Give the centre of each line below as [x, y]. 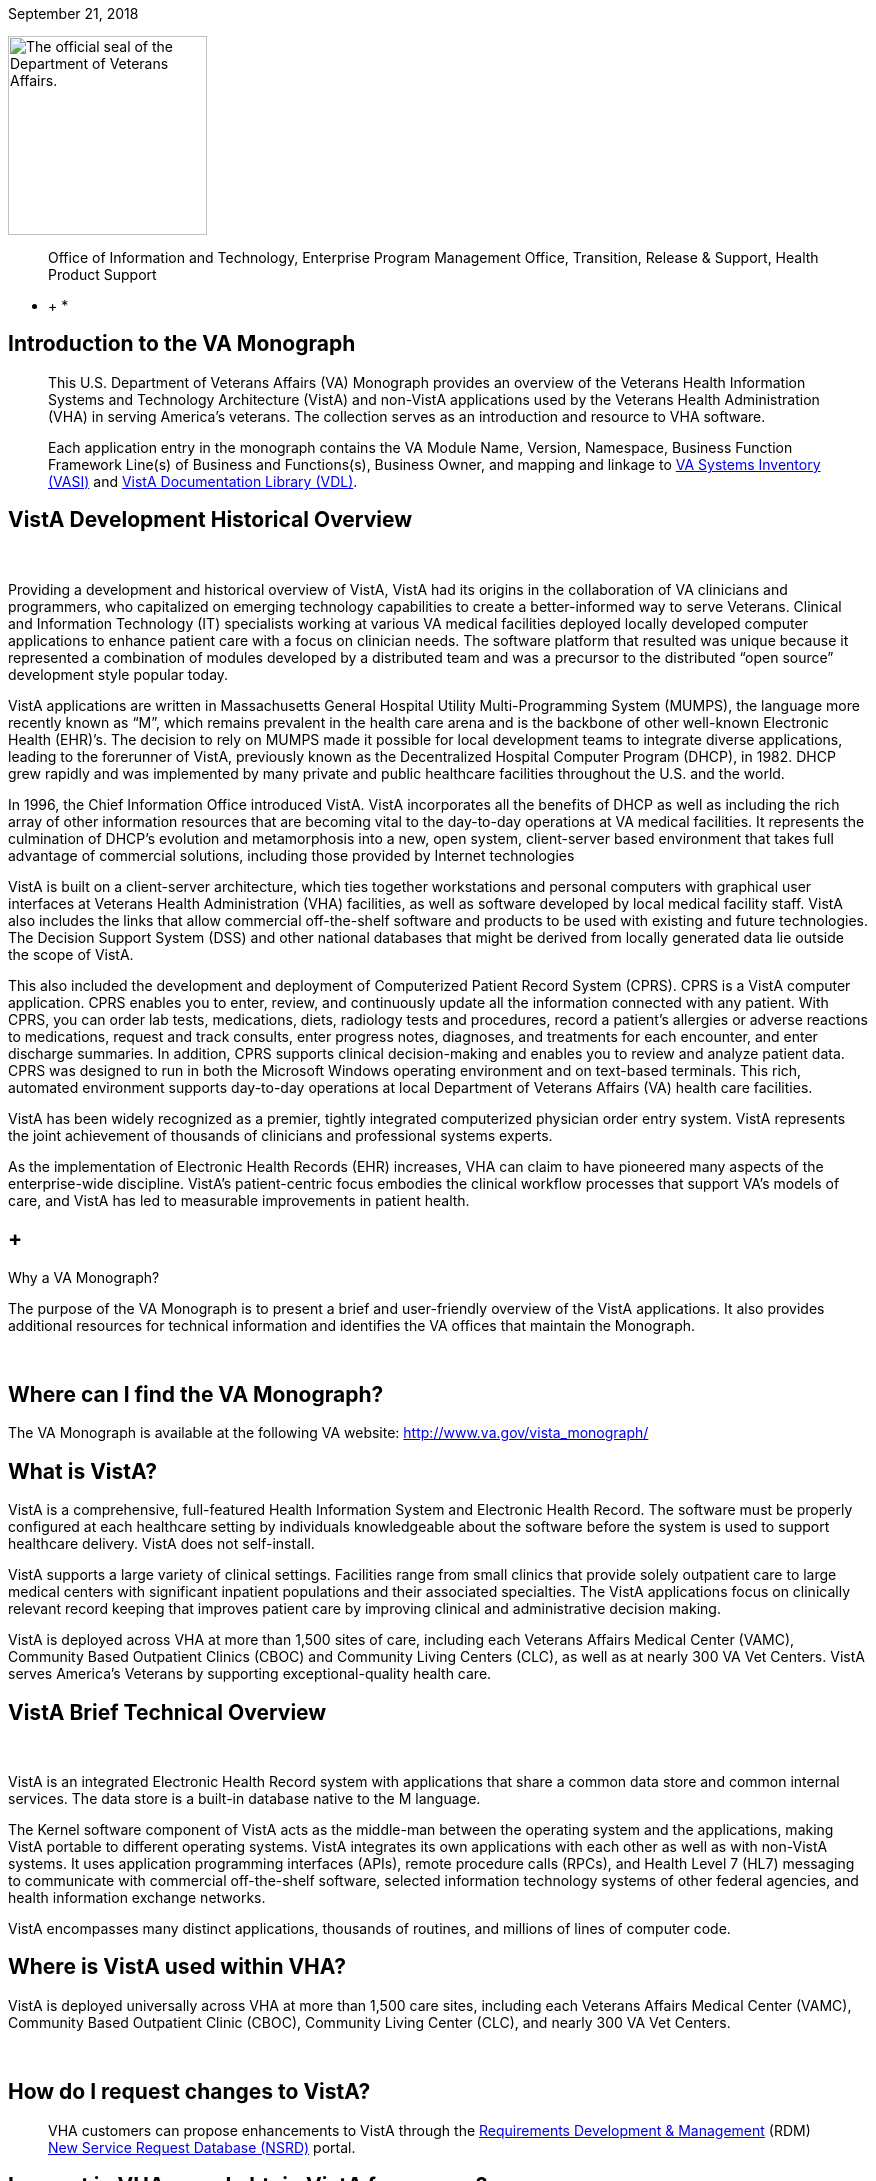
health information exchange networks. [137, 1898]
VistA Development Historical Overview [210, 520]
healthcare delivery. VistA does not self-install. [161, 1544]
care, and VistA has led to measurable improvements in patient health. [239, 1200]
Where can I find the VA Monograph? [196, 1394]
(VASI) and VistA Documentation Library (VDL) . [203, 481]
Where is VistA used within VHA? [177, 1967]
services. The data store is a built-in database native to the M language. [244, 1799]
